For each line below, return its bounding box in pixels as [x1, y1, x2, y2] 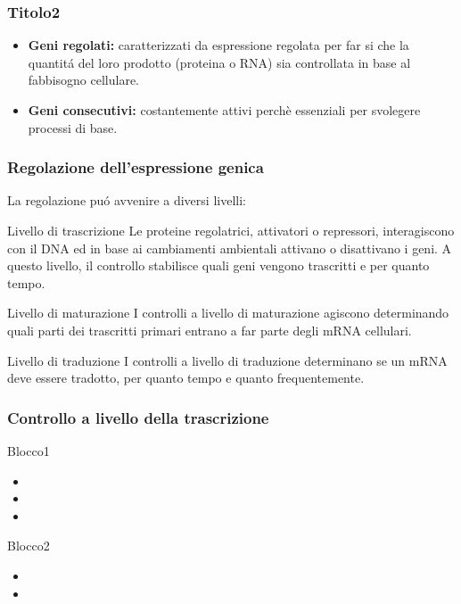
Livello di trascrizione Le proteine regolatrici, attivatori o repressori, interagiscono [7, 221, 455, 239]
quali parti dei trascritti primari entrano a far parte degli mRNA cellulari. [7, 320, 412, 339]
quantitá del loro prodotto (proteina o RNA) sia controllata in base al [28, 53, 411, 71]
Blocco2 [7, 536, 50, 555]
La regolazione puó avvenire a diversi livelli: [7, 191, 246, 210]
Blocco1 [7, 441, 50, 459]
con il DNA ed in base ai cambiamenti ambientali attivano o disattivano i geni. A [7, 238, 452, 257]
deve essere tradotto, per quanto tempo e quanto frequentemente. [7, 368, 365, 387]
